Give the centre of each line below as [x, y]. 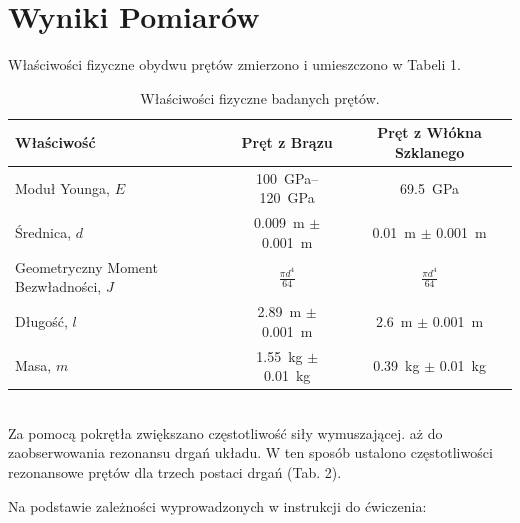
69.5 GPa [430, 187]
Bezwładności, [58, 286]
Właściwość [55, 142]
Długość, [41, 320]
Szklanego [429, 151]
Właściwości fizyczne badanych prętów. [260, 97]
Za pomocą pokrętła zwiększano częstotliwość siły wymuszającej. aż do [225, 432]
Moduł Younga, [62, 187]
